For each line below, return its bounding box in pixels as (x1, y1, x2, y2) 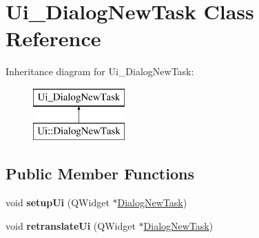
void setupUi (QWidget (6, 195, 110, 210)
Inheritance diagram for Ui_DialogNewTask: (6, 64, 194, 79)
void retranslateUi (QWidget (6, 218, 136, 232)
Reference (6, 24, 101, 52)
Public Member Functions (6, 163, 194, 184)
